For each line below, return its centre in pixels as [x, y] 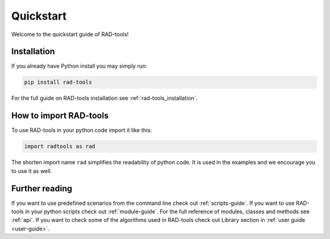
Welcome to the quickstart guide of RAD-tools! [70, 34]
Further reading [42, 189]
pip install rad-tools [58, 82]
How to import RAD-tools [60, 116]
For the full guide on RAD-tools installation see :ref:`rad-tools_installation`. [105, 98]
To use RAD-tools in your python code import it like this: [82, 130]
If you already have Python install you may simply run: [79, 66]
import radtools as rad [60, 146]
